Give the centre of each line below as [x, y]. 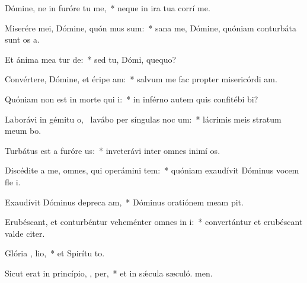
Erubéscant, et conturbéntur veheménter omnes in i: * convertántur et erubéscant [154, 222]
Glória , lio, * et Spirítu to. [55, 253]
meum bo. [23, 131]
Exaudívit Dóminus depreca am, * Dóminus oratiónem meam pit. [124, 202]
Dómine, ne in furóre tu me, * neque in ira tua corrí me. [108, 8]
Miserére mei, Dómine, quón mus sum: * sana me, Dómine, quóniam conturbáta [151, 28]
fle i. [13, 181]
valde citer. [25, 233]
